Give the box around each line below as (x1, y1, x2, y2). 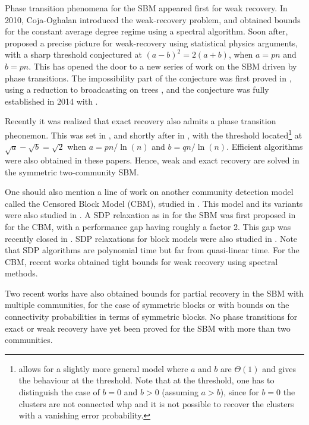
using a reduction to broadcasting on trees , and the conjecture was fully (5, 83, 269, 96)
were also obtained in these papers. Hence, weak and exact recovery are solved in (5, 153, 299, 166)
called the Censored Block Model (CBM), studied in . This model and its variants (5, 197, 303, 209)
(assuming (162, 386, 198, 398)
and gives (262, 362, 297, 374)
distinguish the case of (18, 386, 100, 398)
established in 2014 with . (5, 95, 98, 107)
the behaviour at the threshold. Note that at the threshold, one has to (18, 374, 275, 386)
